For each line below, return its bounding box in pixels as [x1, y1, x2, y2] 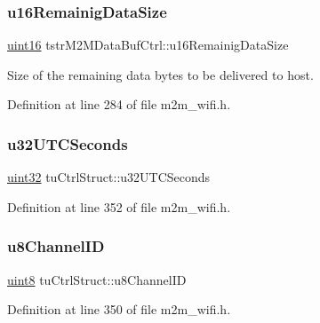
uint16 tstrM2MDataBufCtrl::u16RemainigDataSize [7, 35, 289, 54]
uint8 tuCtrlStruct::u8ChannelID [7, 270, 187, 288]
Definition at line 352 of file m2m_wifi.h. [7, 197, 231, 216]
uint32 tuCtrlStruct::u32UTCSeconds [7, 168, 211, 186]
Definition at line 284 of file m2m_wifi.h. [7, 95, 231, 114]
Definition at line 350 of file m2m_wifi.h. [7, 300, 231, 319]
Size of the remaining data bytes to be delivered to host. [7, 65, 314, 83]
